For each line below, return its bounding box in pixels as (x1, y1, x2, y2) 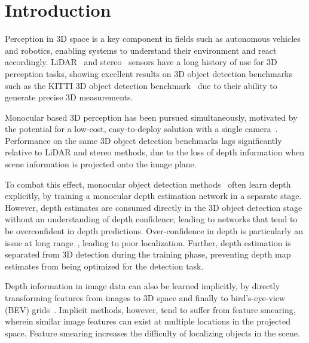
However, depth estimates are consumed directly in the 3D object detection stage (5, 201, 302, 213)
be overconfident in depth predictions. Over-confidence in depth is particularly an (5, 225, 303, 237)
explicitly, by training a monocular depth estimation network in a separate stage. (5, 189, 302, 202)
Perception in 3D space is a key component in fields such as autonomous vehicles (5, 32, 301, 45)
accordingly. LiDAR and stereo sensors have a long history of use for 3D (5, 56, 277, 68)
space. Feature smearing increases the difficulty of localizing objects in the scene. (5, 326, 300, 339)
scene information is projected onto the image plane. (5, 158, 197, 170)
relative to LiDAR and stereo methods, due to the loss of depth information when (5, 146, 305, 158)
